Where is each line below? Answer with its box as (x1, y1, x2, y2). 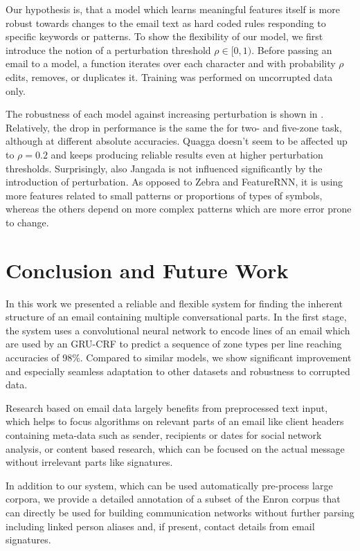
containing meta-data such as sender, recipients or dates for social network (6, 427, 322, 442)
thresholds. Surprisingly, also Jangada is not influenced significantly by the (6, 161, 323, 175)
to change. (6, 215, 49, 229)
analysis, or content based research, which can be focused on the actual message (6, 441, 345, 455)
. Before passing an (251, 42, 332, 57)
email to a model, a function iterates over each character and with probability (6, 56, 336, 71)
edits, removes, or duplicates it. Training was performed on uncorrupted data (6, 69, 333, 84)
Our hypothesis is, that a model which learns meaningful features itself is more (6, 2, 340, 16)
